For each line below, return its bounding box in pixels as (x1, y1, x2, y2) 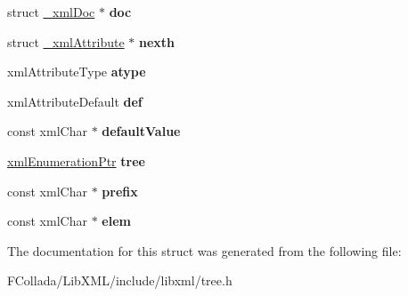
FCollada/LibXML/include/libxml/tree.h (7, 271, 233, 290)
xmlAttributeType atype (7, 62, 146, 81)
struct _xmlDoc (7, 3, 95, 20)
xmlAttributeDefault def (7, 92, 143, 110)
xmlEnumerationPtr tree (7, 151, 145, 170)
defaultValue (102, 122, 181, 140)
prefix (102, 181, 138, 200)
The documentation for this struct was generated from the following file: (7, 241, 402, 260)
